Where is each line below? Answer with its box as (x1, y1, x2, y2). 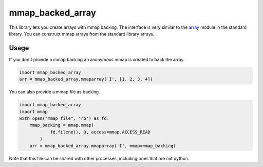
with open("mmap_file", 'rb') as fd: (19, 115, 110, 121)
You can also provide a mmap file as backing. (9, 89, 100, 95)
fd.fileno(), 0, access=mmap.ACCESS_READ (50, 129, 150, 135)
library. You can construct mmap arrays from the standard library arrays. (9, 31, 154, 37)
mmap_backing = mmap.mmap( (29, 122, 94, 128)
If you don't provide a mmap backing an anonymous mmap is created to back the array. (9, 56, 185, 62)
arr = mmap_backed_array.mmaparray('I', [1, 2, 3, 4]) (19, 76, 153, 82)
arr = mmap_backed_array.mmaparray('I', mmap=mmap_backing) (29, 143, 176, 148)
